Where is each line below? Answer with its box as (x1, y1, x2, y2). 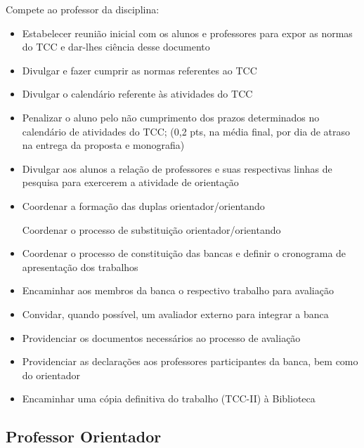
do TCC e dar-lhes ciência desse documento (22, 39, 210, 54)
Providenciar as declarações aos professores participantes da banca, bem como (22, 354, 358, 369)
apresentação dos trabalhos (22, 259, 138, 274)
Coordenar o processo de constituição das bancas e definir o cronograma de (22, 246, 346, 261)
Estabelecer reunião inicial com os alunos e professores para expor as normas (22, 25, 353, 40)
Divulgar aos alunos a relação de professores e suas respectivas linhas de (22, 161, 332, 176)
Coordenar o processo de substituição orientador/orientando (22, 222, 281, 237)
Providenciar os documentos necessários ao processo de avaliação (22, 330, 301, 345)
